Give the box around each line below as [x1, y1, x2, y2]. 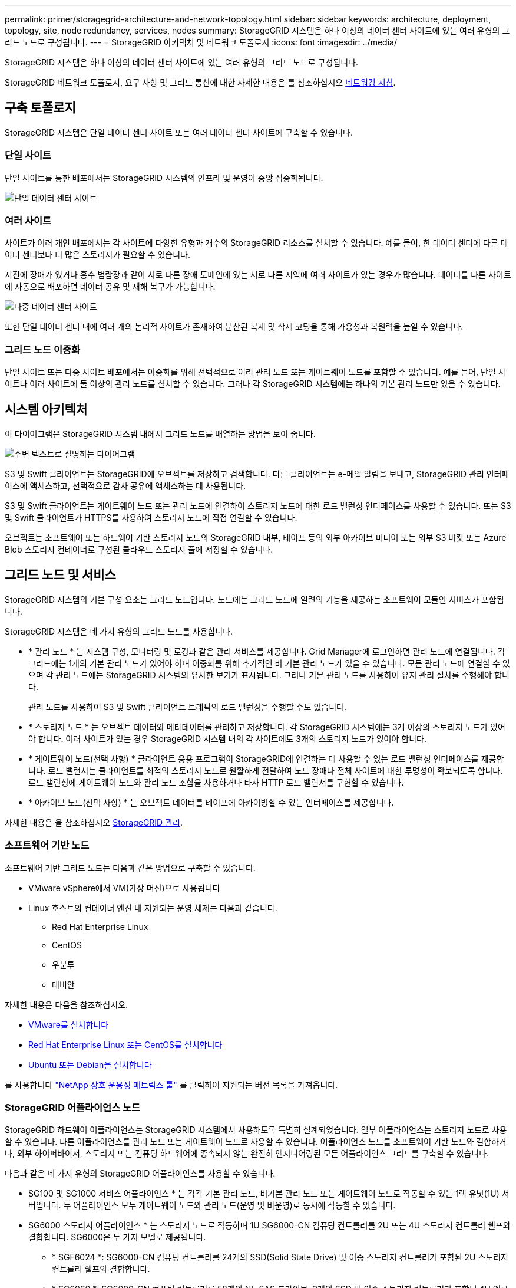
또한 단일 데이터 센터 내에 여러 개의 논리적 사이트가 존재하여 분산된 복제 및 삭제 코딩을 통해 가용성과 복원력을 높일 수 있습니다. [5, 321, 464, 332]
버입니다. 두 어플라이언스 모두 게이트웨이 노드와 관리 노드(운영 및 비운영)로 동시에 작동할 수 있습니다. [28, 1200, 396, 1211]
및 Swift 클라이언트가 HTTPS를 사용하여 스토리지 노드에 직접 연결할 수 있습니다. [5, 512, 297, 523]
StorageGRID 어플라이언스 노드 [5, 1101, 141, 1113]
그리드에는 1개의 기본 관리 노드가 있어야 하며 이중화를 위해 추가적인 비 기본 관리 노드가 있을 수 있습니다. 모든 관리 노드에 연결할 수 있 [28, 658, 510, 668]
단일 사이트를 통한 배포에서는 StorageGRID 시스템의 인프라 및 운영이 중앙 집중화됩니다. [5, 172, 323, 183]
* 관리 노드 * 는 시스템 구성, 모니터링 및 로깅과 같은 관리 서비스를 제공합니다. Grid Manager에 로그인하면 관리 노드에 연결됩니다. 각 [28, 646, 505, 656]
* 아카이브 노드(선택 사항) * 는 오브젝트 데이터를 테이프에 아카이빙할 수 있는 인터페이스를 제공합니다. [28, 797, 394, 807]
